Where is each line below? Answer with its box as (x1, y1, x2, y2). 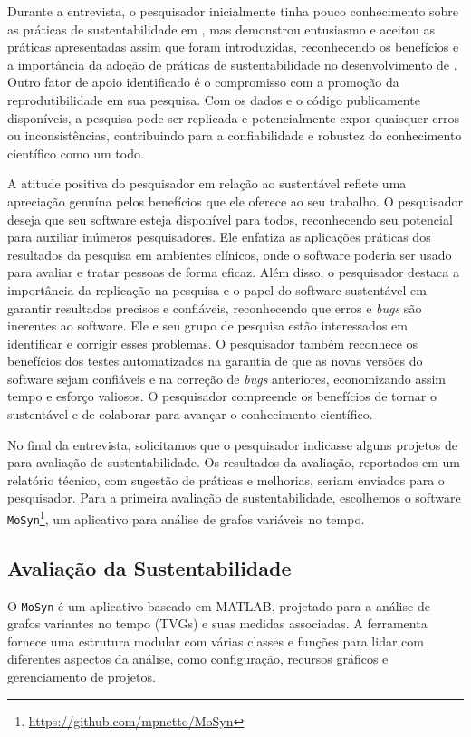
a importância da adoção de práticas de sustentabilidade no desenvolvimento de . (7, 54, 457, 73)
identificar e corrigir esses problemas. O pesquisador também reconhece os (7, 333, 418, 352)
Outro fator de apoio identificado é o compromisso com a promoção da (7, 72, 399, 91)
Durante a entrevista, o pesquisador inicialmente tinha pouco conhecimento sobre (7, 2, 459, 20)
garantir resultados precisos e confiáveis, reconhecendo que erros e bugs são (7, 298, 422, 317)
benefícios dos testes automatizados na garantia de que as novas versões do (7, 351, 423, 370)
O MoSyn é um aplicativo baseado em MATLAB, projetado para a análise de (7, 596, 430, 615)
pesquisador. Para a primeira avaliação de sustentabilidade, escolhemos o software (7, 488, 461, 507)
